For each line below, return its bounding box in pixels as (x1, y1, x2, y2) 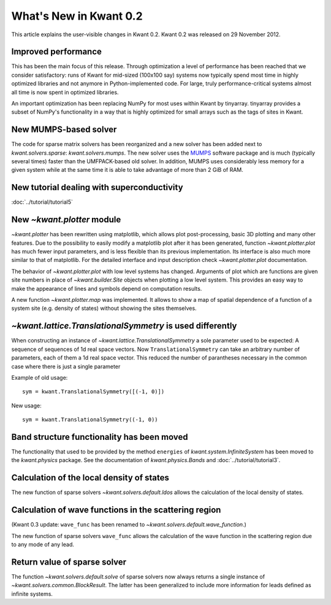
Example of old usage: (11, 374, 68, 381)
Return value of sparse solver (11, 557, 127, 567)
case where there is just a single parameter (11, 363, 121, 370)
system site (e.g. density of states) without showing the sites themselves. (11, 304, 197, 312)
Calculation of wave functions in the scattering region (11, 505, 221, 515)
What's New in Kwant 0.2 (11, 9, 143, 23)
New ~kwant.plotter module (11, 215, 121, 225)
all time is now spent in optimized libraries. (11, 88, 119, 96)
